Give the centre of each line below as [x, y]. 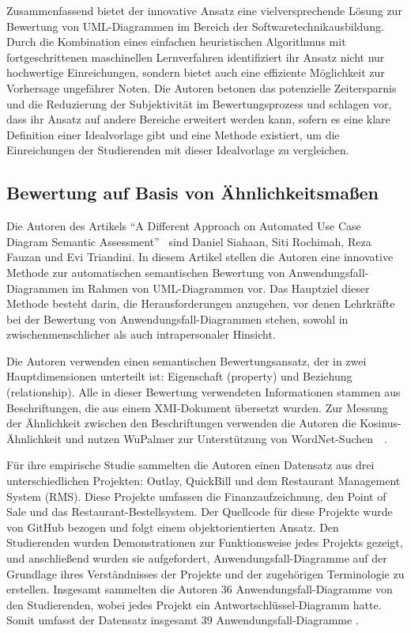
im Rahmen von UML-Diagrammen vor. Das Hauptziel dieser [221, 288]
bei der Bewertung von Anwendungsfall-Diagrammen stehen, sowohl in [177, 318]
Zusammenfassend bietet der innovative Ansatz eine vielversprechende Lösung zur [204, 10]
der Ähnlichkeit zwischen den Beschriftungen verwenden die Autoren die [181, 423]
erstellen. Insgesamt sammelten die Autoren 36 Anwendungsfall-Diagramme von [200, 589]
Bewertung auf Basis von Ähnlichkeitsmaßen [192, 193]
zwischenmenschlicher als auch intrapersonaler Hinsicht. [141, 334]
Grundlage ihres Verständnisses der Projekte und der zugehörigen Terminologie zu [205, 573]
